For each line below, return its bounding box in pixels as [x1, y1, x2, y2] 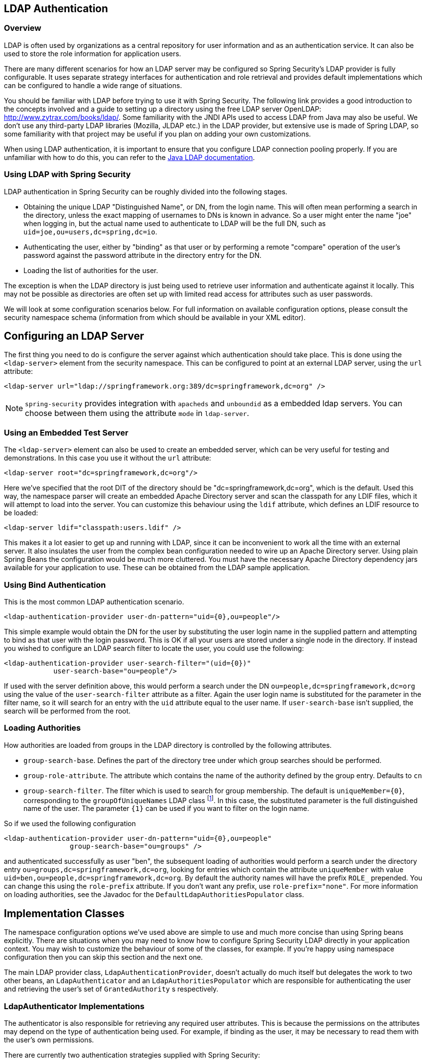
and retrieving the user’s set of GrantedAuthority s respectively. [4, 985, 218, 994]
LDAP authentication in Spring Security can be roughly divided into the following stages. [4, 187, 288, 196]
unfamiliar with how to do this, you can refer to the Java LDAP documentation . [4, 153, 255, 162]
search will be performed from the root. [4, 706, 131, 715]
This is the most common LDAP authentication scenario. [4, 597, 184, 606]
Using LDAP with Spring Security [4, 169, 131, 180]
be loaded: [4, 508, 38, 517]
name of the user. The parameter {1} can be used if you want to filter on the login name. [23, 804, 309, 813]
